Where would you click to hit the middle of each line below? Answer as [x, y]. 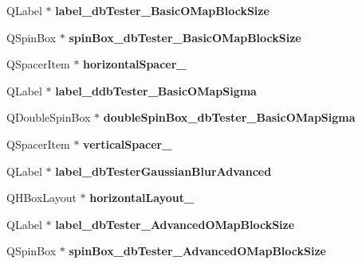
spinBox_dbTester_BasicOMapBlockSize [185, 37]
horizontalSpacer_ [135, 64]
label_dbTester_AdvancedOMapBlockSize [175, 224]
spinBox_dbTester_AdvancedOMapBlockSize [197, 251]
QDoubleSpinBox [49, 117]
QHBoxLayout [41, 198]
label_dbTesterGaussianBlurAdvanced [163, 171]
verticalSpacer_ [128, 144]
